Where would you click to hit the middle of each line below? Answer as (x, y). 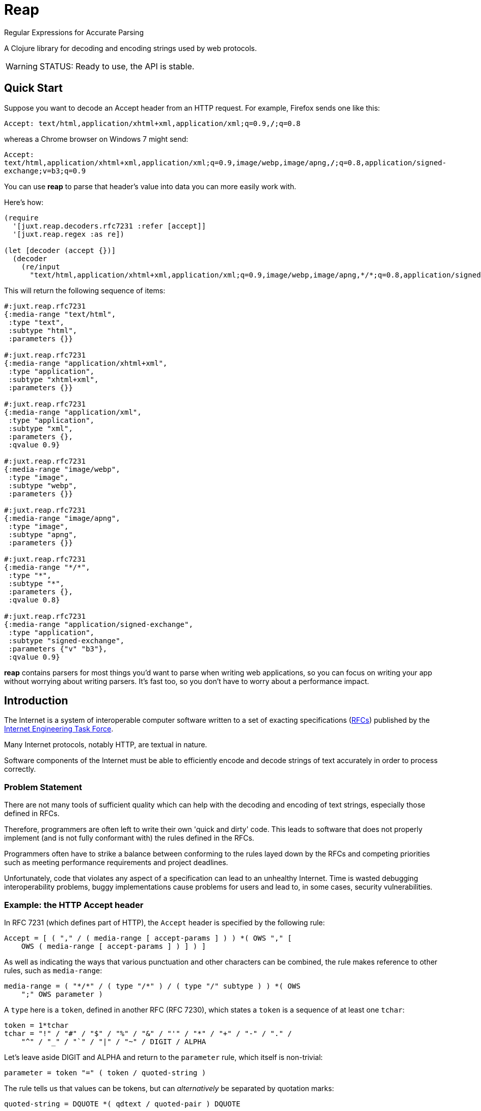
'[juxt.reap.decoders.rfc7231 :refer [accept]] (109, 226)
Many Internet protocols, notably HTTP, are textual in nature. (106, 745)
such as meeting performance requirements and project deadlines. (116, 863)
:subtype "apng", (43, 534)
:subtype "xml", (41, 428)
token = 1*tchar (36, 1025)
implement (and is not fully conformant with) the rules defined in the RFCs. (129, 838)
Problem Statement (43, 787)
